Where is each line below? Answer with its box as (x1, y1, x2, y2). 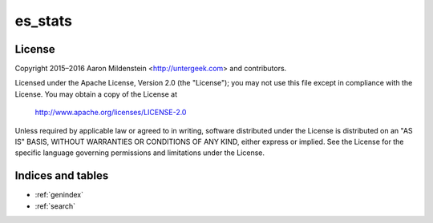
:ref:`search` (34, 201, 76, 211)
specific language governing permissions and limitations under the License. (14, 148, 265, 157)
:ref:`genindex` (34, 190, 84, 200)
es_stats (14, 12, 72, 30)
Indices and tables (14, 169, 109, 183)
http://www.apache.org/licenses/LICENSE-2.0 (34, 108, 187, 117)
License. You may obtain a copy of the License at (14, 89, 178, 99)
